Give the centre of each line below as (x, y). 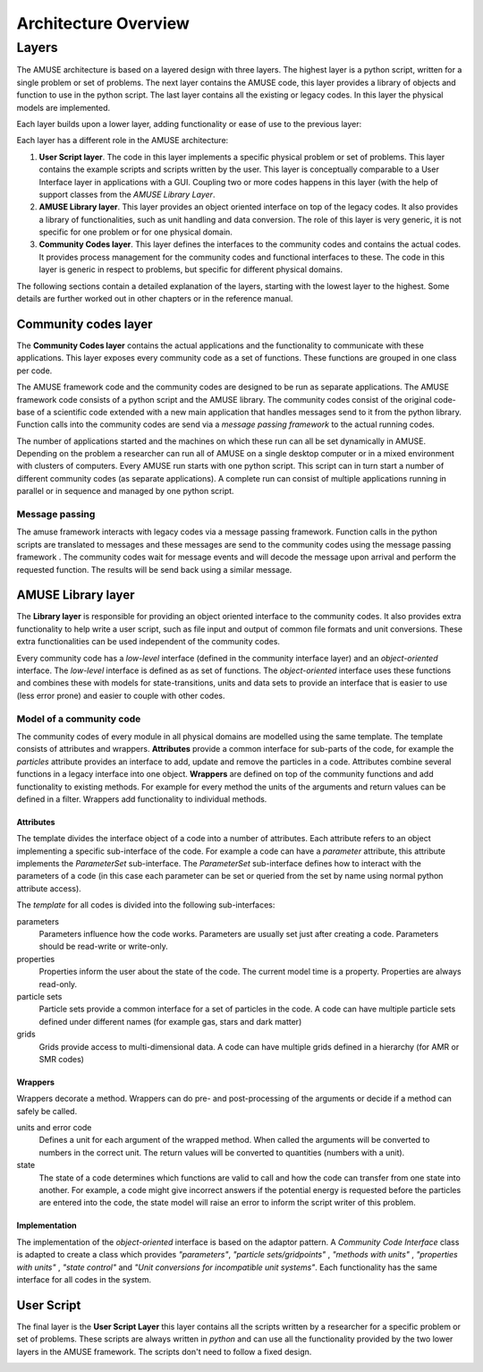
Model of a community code (79, 719)
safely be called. (47, 1111)
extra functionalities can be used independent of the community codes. (148, 642)
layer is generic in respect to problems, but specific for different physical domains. (191, 269)
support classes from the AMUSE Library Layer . (127, 194)
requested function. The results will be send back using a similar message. (154, 569)
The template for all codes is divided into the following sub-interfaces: (146, 905)
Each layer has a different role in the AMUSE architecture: (123, 141)
